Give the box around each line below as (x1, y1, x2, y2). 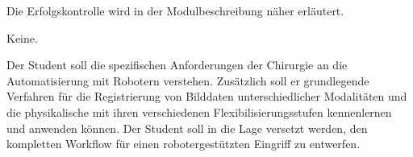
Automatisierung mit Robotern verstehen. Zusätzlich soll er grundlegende (6, 72, 369, 89)
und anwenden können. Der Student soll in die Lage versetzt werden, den (6, 119, 368, 136)
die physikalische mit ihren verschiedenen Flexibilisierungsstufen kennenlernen (6, 103, 392, 120)
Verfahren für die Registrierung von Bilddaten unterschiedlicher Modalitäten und (6, 88, 407, 105)
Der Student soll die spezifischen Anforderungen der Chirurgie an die (6, 56, 348, 73)
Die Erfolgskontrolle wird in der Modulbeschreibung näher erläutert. (6, 2, 344, 19)
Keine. (6, 29, 38, 46)
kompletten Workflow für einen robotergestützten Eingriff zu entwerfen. (6, 135, 361, 152)
